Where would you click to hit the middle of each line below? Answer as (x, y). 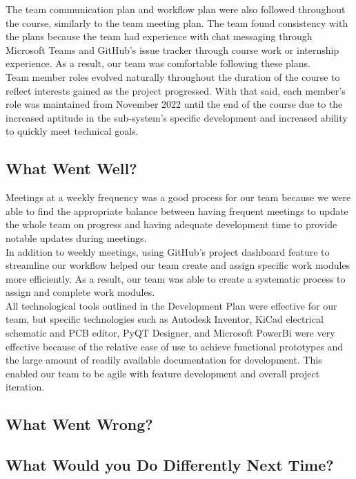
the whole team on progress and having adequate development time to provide (171, 224)
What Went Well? (71, 168)
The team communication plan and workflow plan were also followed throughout (176, 9)
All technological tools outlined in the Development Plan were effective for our (171, 305)
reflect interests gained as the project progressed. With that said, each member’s (176, 90)
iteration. (25, 387)
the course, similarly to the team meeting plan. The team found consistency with (177, 22)
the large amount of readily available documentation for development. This (164, 360)
